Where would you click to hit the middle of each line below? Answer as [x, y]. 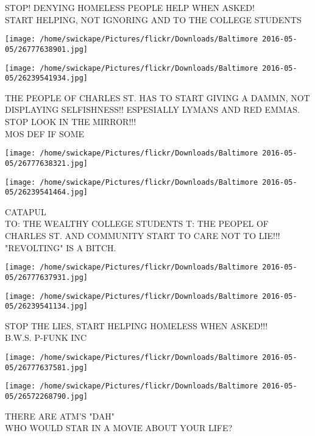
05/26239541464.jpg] [47, 192]
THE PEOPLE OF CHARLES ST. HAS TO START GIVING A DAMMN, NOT [157, 97]
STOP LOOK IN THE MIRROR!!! [71, 121]
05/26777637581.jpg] [47, 367]
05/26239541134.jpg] [47, 306]
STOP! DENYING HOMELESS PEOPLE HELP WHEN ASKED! [130, 7]
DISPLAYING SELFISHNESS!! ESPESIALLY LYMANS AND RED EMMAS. [152, 109]
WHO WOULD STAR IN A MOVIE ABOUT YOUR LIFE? [119, 428]
